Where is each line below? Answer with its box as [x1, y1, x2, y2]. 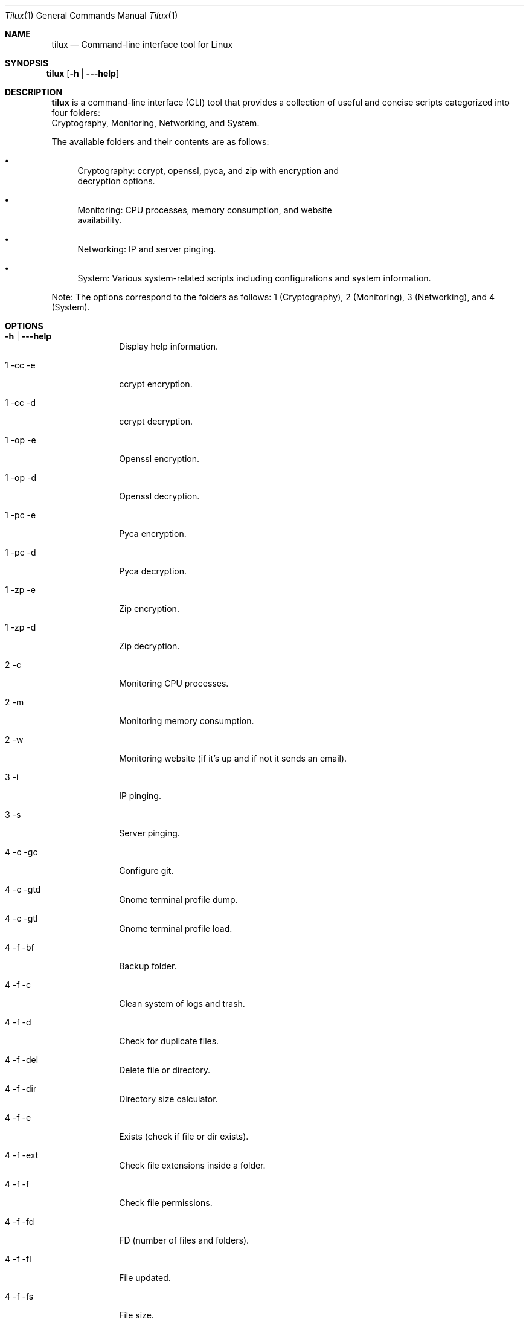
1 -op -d [5, 472, 36, 483]
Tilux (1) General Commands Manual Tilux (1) [5, 10, 178, 21]
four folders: [51, 108, 101, 118]
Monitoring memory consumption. [119, 716, 254, 726]
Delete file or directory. [119, 1065, 210, 1075]
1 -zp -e [5, 585, 36, 595]
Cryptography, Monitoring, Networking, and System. [51, 118, 260, 128]
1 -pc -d [5, 547, 36, 557]
